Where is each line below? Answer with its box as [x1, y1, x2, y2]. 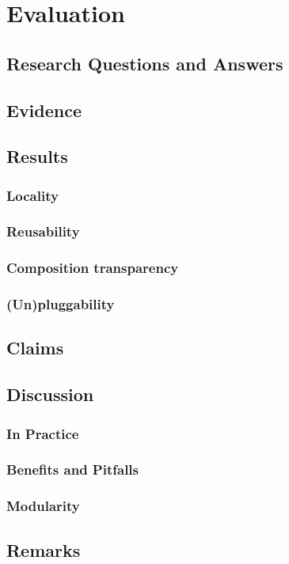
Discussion [6, 382, 94, 407]
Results [6, 144, 68, 168]
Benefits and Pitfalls [6, 460, 139, 479]
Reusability [6, 221, 80, 241]
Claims [6, 335, 64, 360]
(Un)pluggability [6, 294, 115, 314]
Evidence [6, 97, 82, 122]
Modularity [6, 496, 80, 516]
